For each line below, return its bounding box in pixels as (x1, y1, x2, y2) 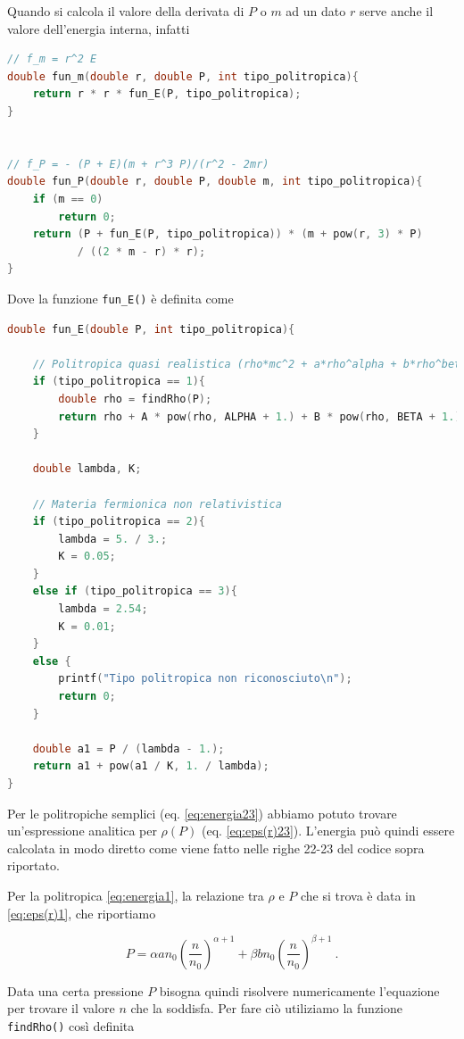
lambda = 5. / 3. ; (58, 532, 168, 545)
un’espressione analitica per (7, 821, 157, 840)
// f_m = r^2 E (7, 53, 97, 66)
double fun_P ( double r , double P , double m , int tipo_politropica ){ (7, 175, 423, 188)
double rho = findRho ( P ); (58, 392, 212, 405)
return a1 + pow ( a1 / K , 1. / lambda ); (32, 760, 269, 773)
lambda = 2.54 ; (58, 603, 148, 616)
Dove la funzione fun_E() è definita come (7, 288, 234, 307)
